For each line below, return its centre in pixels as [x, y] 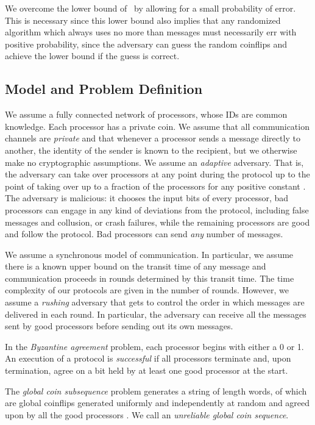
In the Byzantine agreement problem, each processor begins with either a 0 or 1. [154, 346]
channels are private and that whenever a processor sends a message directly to [153, 138]
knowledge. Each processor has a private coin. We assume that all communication [157, 126]
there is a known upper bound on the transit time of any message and [136, 266]
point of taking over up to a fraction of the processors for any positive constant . [155, 186]
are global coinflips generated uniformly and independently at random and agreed [157, 403]
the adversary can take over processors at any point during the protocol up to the [157, 174]
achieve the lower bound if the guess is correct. [92, 56]
